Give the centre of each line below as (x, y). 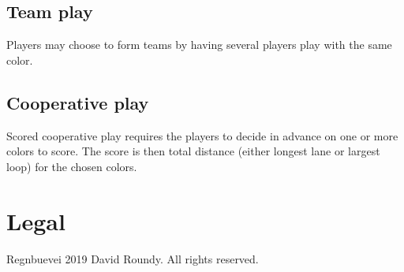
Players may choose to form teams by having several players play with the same (199, 45)
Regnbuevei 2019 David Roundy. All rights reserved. (133, 258)
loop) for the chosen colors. (72, 166)
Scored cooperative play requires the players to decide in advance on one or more (202, 135)
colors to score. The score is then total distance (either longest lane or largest (193, 151)
